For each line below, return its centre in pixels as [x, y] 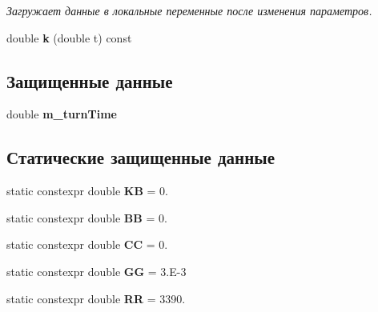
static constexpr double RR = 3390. [96, 298]
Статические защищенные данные [141, 157]
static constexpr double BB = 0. [87, 217]
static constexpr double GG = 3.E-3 [97, 271]
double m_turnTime [62, 114]
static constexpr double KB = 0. [87, 191]
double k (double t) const [69, 37]
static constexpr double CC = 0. [87, 244]
